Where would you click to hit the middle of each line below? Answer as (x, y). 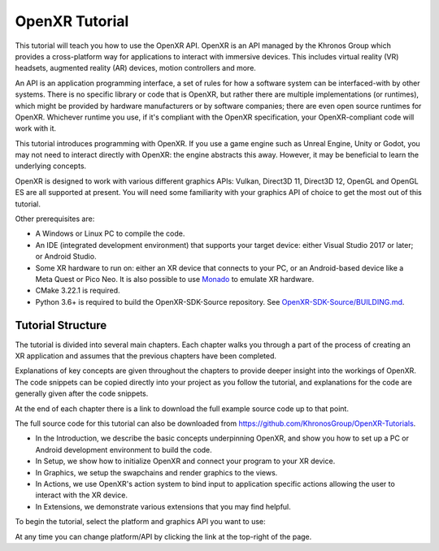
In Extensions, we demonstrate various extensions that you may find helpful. (163, 506)
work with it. (36, 128)
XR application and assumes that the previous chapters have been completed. (146, 356)
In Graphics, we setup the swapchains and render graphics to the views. (156, 472)
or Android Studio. (66, 257)
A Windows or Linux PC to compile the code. (110, 234)
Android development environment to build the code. (124, 449)
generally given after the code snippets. (82, 393)
